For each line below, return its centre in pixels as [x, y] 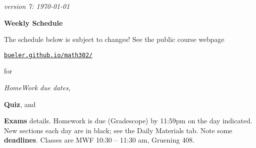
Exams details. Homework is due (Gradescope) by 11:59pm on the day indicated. [128, 121]
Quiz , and [20, 104]
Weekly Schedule [33, 22]
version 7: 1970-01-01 [37, 6]
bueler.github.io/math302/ [48, 55]
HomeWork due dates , [37, 88]
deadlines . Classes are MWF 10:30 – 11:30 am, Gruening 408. [99, 140]
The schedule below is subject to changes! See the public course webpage [114, 39]
